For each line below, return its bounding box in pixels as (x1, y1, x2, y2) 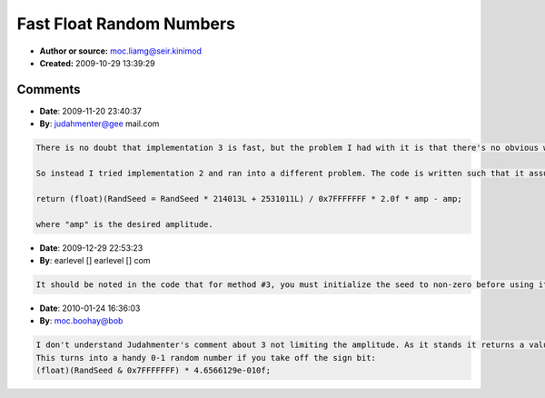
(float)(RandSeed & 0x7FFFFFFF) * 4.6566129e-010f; (35, 365, 272, 376)
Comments (16, 82, 81, 97)
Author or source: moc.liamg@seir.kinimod (39, 45, 202, 56)
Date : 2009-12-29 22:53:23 (39, 242, 144, 254)
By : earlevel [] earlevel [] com (39, 254, 151, 265)
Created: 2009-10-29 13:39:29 (39, 57, 156, 68)
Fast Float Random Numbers (16, 14, 236, 34)
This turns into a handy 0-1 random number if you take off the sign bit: (35, 353, 377, 363)
